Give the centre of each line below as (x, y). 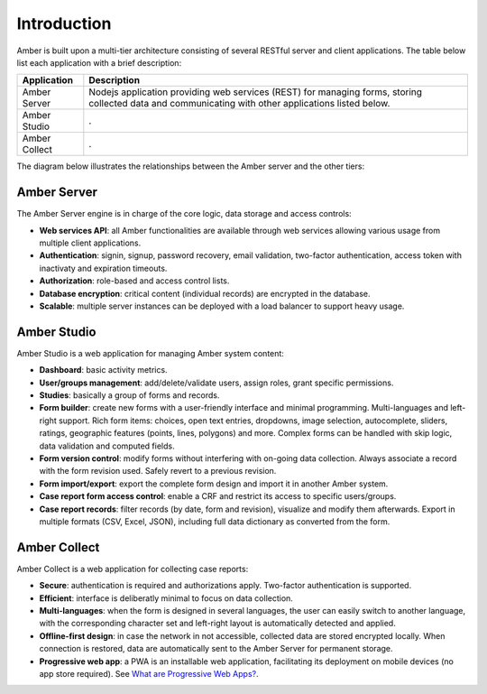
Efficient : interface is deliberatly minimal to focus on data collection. (166, 598)
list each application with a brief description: (99, 62)
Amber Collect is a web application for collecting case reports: (133, 569)
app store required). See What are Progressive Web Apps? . (149, 673)
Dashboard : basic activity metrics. (103, 370)
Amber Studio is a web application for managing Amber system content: (150, 353)
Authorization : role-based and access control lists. (134, 281)
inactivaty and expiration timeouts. (103, 268)
